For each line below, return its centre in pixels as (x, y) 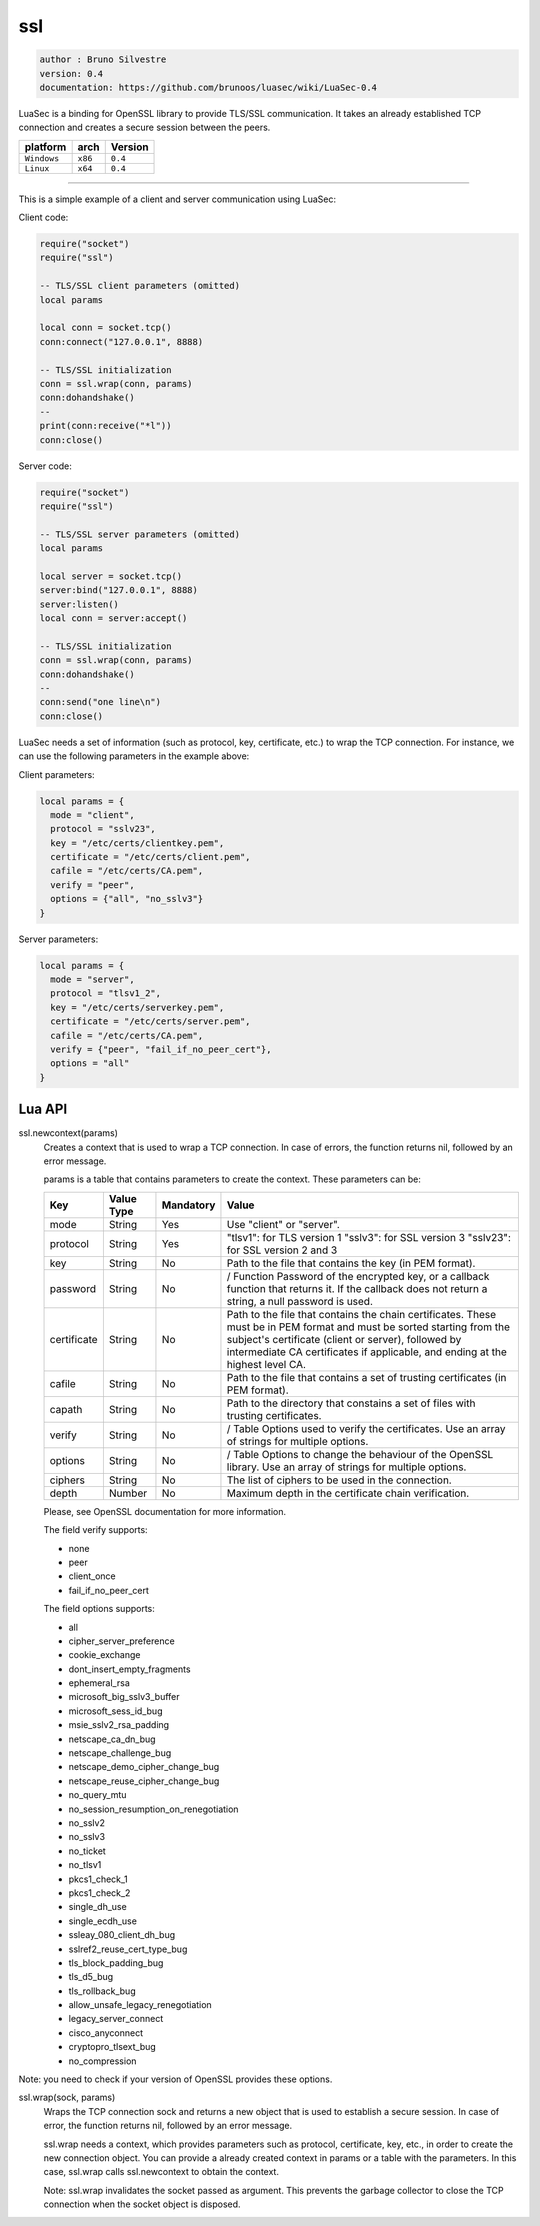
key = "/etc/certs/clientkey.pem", (137, 843)
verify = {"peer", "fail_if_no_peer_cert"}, (161, 1049)
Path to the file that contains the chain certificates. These (361, 1314)
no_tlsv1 (85, 1865)
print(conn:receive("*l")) (105, 426)
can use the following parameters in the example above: (134, 756)
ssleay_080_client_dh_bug (122, 1935)
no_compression (102, 2061)
